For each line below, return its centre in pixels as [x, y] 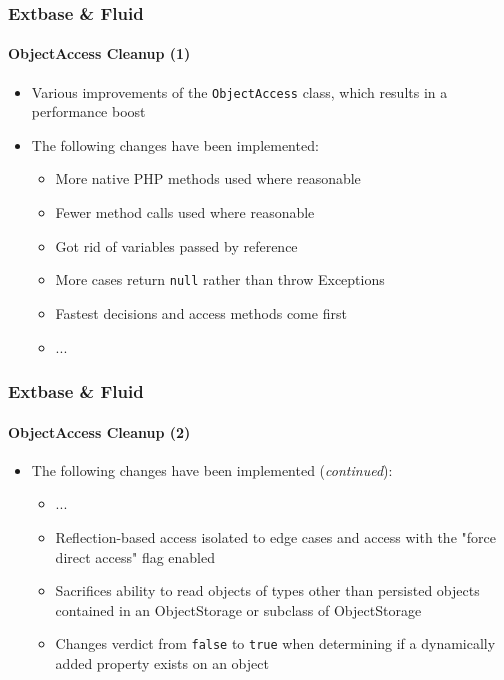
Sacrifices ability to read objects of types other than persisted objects [267, 590]
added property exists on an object [162, 662]
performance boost [88, 111]
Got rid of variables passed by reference [176, 245]
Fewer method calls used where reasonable [185, 212]
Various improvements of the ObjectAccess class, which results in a [239, 91]
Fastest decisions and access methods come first [201, 312]
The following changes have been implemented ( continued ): [212, 469]
